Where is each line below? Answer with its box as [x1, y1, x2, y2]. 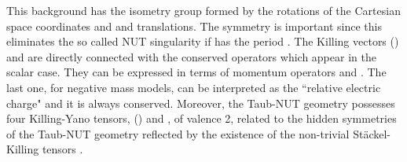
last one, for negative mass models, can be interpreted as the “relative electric [6, 79, 381, 95]
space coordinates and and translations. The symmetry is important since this [6, 17, 382, 34]
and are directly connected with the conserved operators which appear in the [6, 48, 376, 64]
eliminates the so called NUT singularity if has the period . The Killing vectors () [6, 33, 399, 50]
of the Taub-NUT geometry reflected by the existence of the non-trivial [6, 125, 350, 142]
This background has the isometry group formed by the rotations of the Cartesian [6, 2, 401, 18]
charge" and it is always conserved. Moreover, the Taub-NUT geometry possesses [6, 94, 395, 111]
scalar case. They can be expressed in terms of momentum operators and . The [6, 64, 387, 80]
